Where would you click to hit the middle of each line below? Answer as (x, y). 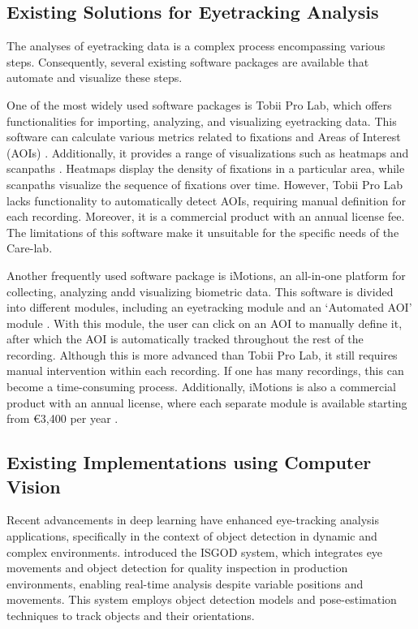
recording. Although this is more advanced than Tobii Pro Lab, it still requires (202, 354)
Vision (34, 486)
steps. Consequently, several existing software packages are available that (188, 61)
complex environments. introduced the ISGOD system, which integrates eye (195, 551)
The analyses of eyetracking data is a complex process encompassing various (196, 46)
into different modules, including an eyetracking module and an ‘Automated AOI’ (209, 307)
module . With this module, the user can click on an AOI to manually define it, (205, 323)
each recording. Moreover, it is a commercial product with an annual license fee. (206, 216)
